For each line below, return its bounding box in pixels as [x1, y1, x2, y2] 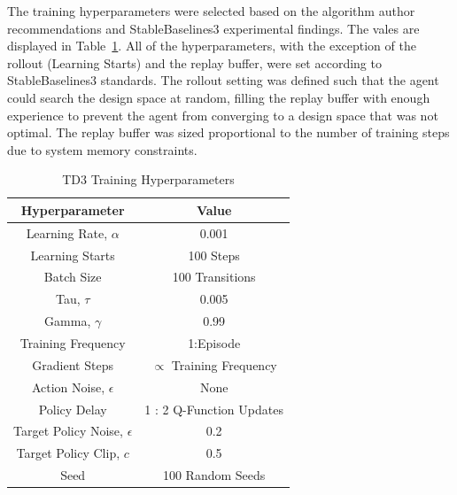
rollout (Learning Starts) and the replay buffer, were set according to [7, 53, 382, 72]
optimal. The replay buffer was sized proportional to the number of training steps [7, 123, 450, 142]
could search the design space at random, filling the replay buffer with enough [7, 88, 430, 106]
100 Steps [188, 245, 240, 264]
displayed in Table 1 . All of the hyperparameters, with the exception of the [7, 36, 416, 55]
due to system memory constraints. [7, 140, 198, 159]
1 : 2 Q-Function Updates [144, 399, 283, 418]
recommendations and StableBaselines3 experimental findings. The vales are [7, 19, 420, 37]
